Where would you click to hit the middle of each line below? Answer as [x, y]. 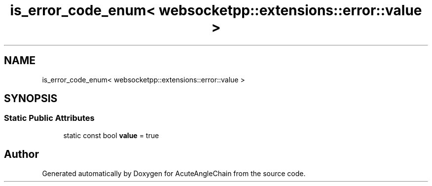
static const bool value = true [111, 135]
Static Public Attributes [49, 118]
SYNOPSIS [31, 99]
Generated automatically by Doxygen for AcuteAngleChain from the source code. [174, 173]
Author [21, 154]
